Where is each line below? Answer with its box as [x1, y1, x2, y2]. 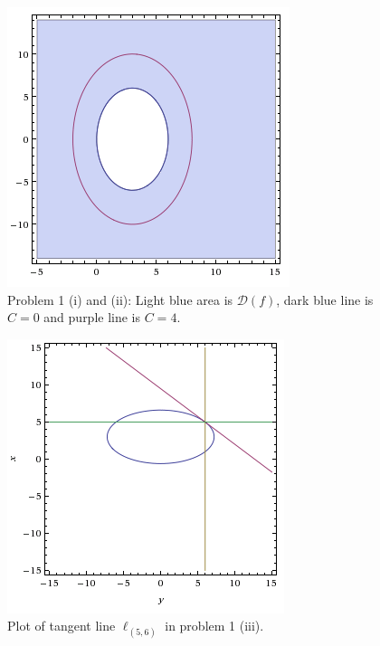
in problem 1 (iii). [165, 616, 264, 635]
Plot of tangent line [7, 616, 116, 635]
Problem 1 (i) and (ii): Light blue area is [7, 290, 233, 309]
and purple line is [43, 308, 141, 327]
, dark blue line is [276, 290, 374, 309]
